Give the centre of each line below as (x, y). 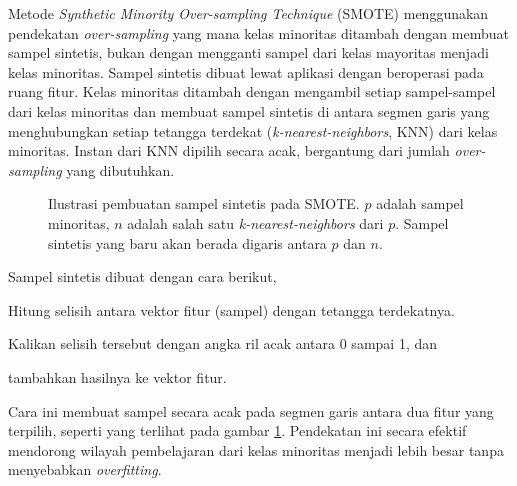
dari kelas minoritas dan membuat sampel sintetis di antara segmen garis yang (249, 110)
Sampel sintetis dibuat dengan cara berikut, (142, 276)
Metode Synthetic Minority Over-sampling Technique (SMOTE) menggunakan (248, 13)
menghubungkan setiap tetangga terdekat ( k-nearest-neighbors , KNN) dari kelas (253, 130)
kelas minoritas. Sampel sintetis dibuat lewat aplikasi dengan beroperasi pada (246, 71)
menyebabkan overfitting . (85, 469)
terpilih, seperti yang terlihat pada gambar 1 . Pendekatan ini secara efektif (237, 430)
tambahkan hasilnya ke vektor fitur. (117, 376)
